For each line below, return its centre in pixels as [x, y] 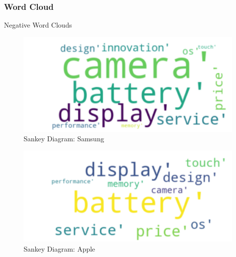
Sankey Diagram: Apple [59, 248]
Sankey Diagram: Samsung [64, 139]
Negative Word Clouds [38, 25]
